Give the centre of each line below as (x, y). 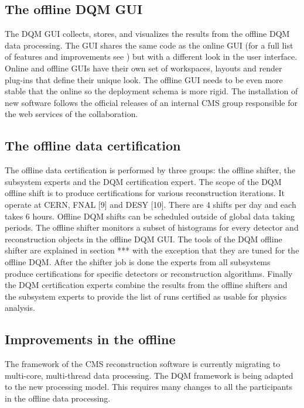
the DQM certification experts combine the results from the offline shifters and (146, 285)
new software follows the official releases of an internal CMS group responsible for (151, 102)
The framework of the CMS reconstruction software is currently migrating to (143, 364)
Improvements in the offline (90, 339)
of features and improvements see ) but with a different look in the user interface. (151, 56)
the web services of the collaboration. (71, 114)
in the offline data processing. (58, 398)
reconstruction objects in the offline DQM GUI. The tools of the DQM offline (144, 239)
